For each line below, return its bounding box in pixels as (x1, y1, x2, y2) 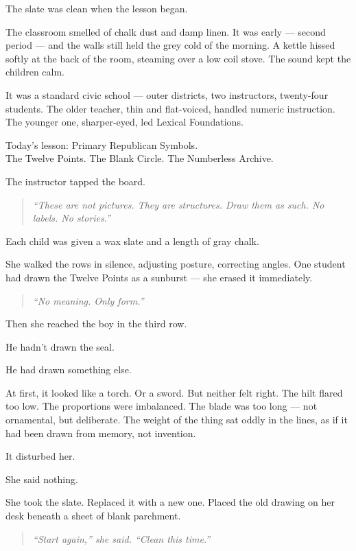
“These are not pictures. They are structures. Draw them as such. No (32, 197, 324, 211)
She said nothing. (5, 471, 78, 486)
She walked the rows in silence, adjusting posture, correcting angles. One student (5, 257, 346, 271)
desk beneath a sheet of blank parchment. (5, 508, 181, 523)
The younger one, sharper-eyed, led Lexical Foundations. (5, 115, 244, 129)
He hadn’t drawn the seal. (5, 339, 115, 353)
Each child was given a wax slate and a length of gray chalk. (5, 233, 259, 248)
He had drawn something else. (5, 362, 132, 377)
